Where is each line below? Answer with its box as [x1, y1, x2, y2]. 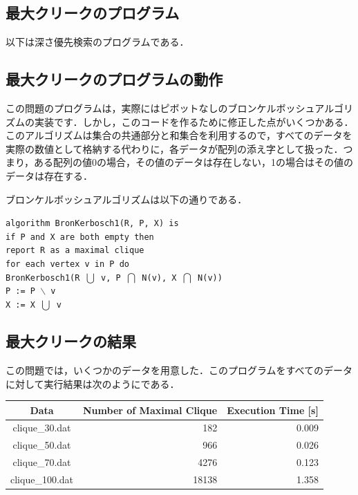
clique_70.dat [12, 455, 71, 469]
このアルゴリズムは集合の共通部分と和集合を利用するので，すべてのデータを [6, 128, 352, 142]
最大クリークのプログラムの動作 [6, 68, 223, 90]
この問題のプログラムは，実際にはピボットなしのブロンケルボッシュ [6, 101, 315, 115]
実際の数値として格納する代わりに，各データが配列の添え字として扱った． [6, 141, 343, 156]
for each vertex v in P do [6, 259, 129, 270]
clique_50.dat [12, 438, 71, 452]
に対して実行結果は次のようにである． [6, 376, 180, 391]
